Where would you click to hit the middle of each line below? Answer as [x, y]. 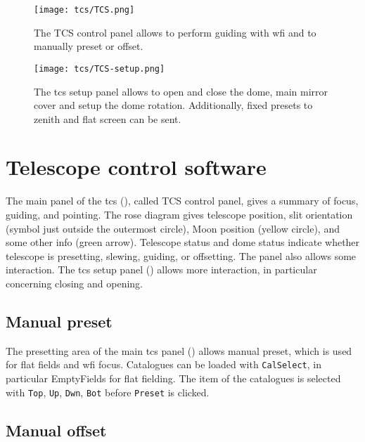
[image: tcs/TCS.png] [84, 10]
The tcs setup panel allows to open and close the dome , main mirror [181, 91]
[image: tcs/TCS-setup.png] [100, 69]
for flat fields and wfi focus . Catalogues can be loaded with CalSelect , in [164, 364]
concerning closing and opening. [74, 283]
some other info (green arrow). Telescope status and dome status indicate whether [183, 242]
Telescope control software [136, 167]
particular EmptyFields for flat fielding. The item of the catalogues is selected [173, 378]
